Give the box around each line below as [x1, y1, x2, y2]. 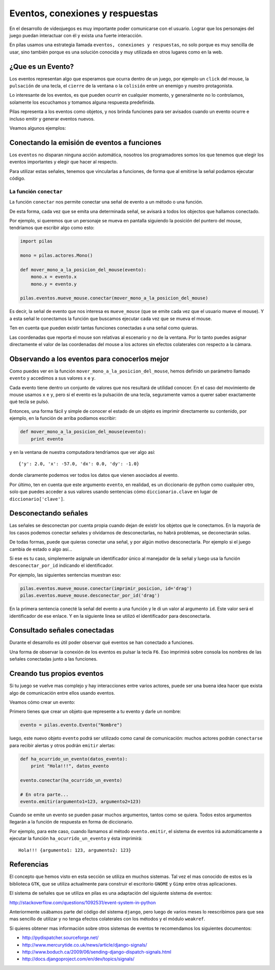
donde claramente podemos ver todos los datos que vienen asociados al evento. [9, 472, 179, 478]
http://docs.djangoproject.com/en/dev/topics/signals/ [22, 956, 135, 962]
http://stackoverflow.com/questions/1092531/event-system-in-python [9, 899, 156, 905]
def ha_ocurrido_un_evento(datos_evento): [20, 756, 128, 762]
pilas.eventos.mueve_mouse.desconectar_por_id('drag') [20, 593, 160, 598]
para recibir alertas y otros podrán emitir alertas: [9, 742, 116, 748]
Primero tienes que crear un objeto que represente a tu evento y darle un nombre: [9, 708, 181, 715]
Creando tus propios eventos [9, 669, 104, 678]
